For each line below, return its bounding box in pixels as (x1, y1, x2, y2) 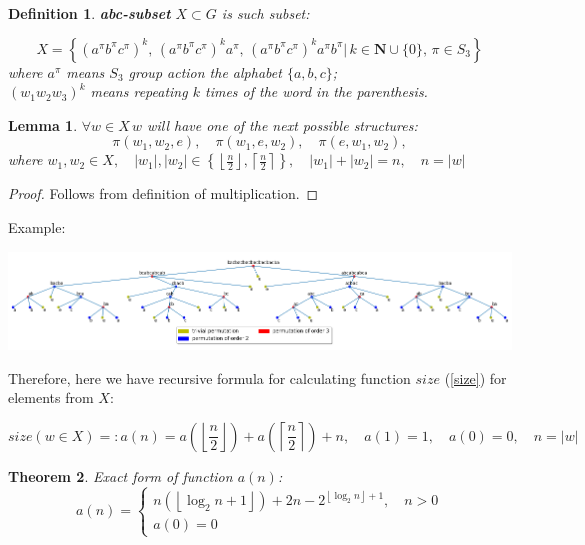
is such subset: (221, 3, 310, 23)
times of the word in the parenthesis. (204, 81, 428, 102)
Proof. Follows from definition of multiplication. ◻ (8, 183, 319, 204)
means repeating (90, 81, 188, 102)
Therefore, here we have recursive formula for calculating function (8, 367, 411, 388)
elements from (8, 387, 94, 408)
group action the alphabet (128, 61, 282, 82)
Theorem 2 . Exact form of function (8, 465, 233, 486)
